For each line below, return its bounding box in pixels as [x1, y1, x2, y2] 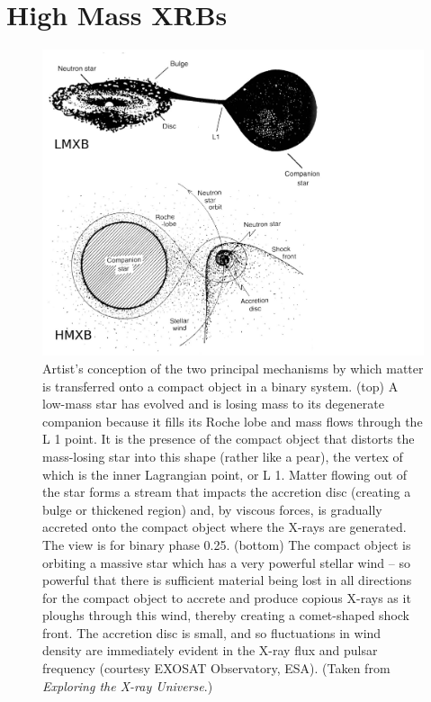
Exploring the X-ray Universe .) [42, 676, 213, 695]
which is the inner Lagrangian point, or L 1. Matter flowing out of [42, 464, 408, 483]
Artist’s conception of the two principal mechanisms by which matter [42, 358, 424, 377]
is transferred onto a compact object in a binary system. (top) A [42, 376, 399, 395]
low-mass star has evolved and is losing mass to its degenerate [42, 394, 384, 413]
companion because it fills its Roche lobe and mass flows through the [42, 411, 423, 430]
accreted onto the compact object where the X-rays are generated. [42, 517, 407, 536]
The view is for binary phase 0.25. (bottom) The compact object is [42, 535, 411, 553]
